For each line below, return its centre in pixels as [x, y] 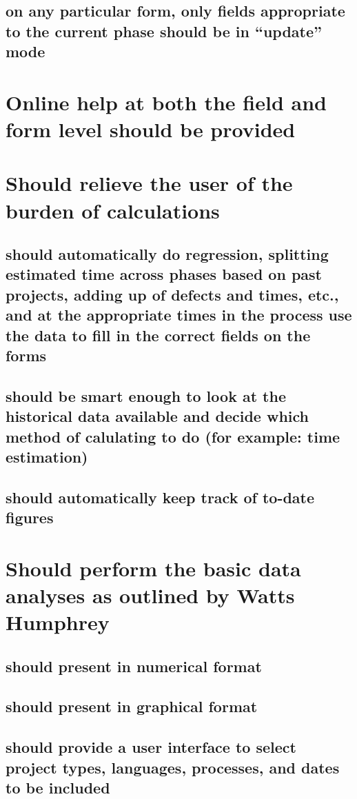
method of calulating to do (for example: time [173, 436]
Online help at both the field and [166, 102]
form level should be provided [151, 129]
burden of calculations [113, 210]
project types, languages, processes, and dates [173, 767]
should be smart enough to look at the [146, 395]
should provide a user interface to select [151, 747]
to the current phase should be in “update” [164, 31]
